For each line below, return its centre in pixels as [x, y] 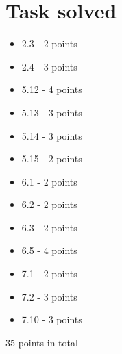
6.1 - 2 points [49, 181]
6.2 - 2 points [49, 204]
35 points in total [42, 342]
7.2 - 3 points [49, 296]
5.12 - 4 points [52, 89]
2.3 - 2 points [49, 43]
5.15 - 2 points [52, 159]
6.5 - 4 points [49, 250]
